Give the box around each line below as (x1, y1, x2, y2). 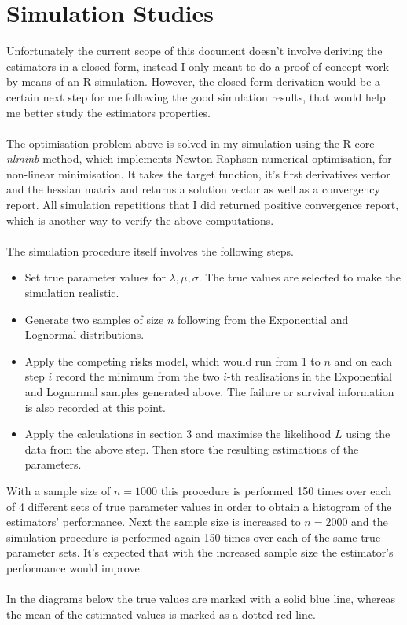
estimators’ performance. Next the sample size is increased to (6, 513, 301, 530)
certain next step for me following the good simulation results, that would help (6, 88, 386, 105)
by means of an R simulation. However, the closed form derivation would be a (6, 73, 381, 90)
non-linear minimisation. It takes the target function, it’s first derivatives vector (6, 165, 390, 182)
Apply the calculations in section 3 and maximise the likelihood (24, 425, 332, 442)
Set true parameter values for (24, 269, 166, 285)
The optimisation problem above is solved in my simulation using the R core (6, 134, 375, 151)
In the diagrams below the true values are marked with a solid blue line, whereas (6, 590, 396, 607)
